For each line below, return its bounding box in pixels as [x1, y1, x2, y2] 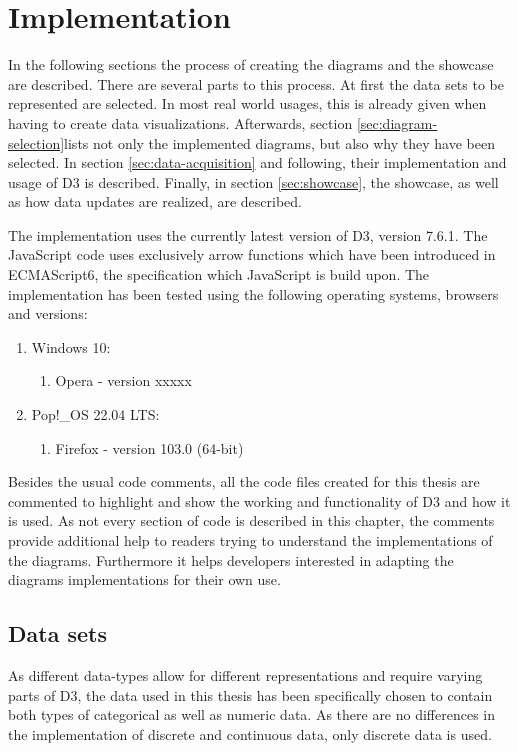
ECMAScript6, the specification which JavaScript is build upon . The [8, 264, 430, 285]
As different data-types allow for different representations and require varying [8, 664, 483, 685]
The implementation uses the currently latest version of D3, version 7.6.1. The [8, 224, 488, 245]
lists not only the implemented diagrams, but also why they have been [64, 132, 495, 153]
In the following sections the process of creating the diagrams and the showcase [8, 54, 494, 75]
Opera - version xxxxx [55, 370, 192, 391]
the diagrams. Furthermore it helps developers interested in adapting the [8, 549, 454, 570]
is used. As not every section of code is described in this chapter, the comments [8, 510, 495, 531]
